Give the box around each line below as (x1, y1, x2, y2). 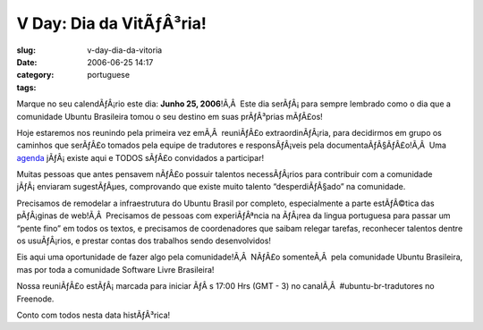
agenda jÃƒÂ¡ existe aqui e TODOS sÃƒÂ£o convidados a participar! (16, 152, 264, 163)
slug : (16, 45, 36, 55)
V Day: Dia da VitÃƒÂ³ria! (16, 13, 208, 33)
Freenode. (16, 293, 55, 304)
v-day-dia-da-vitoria (87, 45, 163, 55)
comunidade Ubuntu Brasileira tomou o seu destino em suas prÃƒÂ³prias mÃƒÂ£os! (16, 111, 324, 122)
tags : (16, 81, 37, 93)
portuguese (87, 70, 130, 80)
